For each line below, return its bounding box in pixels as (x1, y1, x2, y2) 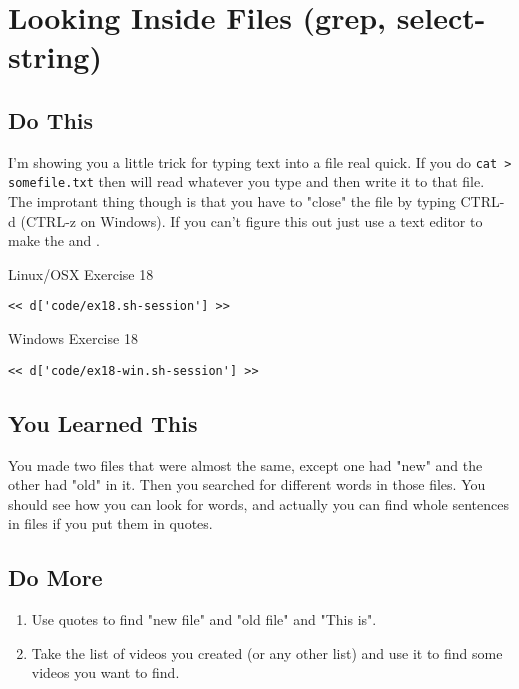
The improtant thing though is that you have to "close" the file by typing (8, 191, 456, 212)
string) (8, 36, 102, 77)
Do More (8, 562, 103, 593)
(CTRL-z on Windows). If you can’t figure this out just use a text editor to (20, 210, 483, 231)
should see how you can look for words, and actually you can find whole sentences (8, 493, 509, 514)
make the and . (8, 230, 100, 251)
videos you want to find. (31, 662, 180, 683)
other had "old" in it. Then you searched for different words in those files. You (8, 474, 486, 495)
